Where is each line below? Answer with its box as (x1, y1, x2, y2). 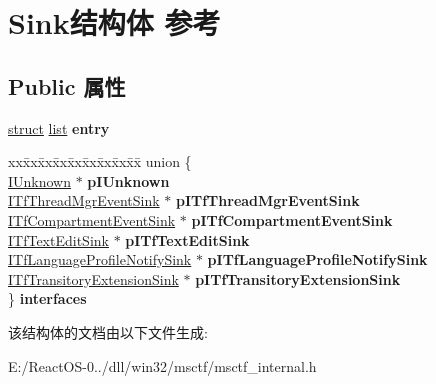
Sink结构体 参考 (8, 2, 221, 43)
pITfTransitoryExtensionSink (195, 268, 401, 289)
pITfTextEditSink (125, 229, 250, 250)
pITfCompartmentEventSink (191, 209, 393, 230)
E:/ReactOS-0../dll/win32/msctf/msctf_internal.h (8, 355, 317, 376)
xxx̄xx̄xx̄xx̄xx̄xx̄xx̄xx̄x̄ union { (8, 151, 192, 172)
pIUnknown (87, 170, 170, 191)
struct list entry (8, 117, 110, 138)
